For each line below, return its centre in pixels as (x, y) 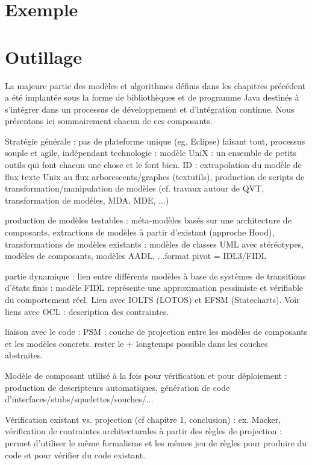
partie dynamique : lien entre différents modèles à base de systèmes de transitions (155, 276)
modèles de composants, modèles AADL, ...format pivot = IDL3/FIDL (136, 256)
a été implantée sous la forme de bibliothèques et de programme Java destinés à (152, 97)
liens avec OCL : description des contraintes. (87, 311)
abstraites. (24, 355)
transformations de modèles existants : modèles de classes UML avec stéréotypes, (154, 244)
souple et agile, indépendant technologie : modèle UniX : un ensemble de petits (151, 153)
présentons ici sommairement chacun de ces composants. (109, 121)
